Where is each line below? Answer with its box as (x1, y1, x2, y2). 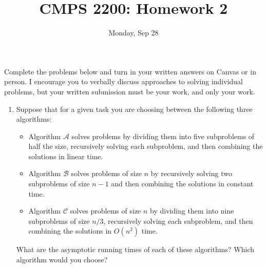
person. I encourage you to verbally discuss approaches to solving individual (4, 76, 243, 87)
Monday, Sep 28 (108, 27, 159, 38)
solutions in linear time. (28, 150, 103, 161)
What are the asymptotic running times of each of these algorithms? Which (16, 244, 254, 255)
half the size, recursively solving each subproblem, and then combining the (28, 141, 263, 151)
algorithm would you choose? (16, 254, 108, 265)
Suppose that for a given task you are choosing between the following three (16, 103, 253, 114)
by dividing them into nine (150, 205, 234, 216)
